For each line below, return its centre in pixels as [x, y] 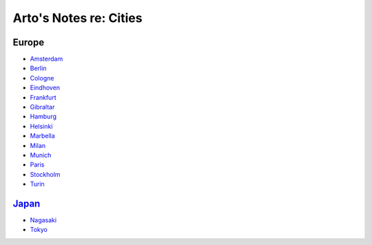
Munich [41, 155]
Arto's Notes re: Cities [77, 18]
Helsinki [41, 126]
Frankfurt [43, 97]
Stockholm [45, 174]
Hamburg [43, 116]
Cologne [42, 78]
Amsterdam [46, 59]
